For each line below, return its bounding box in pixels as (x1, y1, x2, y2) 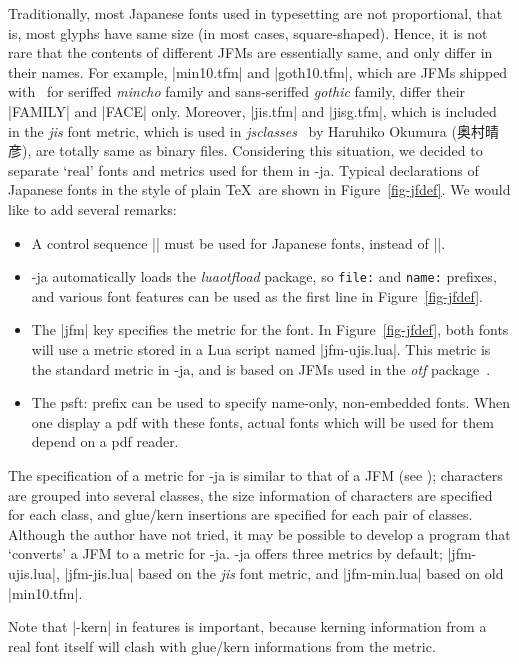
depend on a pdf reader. (31, 431, 179, 452)
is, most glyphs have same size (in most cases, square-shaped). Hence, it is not (8, 22, 488, 43)
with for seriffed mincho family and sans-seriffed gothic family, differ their (8, 81, 466, 102)
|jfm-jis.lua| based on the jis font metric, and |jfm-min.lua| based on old (64, 562, 504, 583)
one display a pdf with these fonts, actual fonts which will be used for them (31, 411, 494, 432)
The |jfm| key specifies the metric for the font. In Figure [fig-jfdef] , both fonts (31, 319, 509, 340)
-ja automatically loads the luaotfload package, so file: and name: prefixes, (31, 266, 497, 287)
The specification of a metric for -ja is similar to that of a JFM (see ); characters (8, 464, 503, 485)
